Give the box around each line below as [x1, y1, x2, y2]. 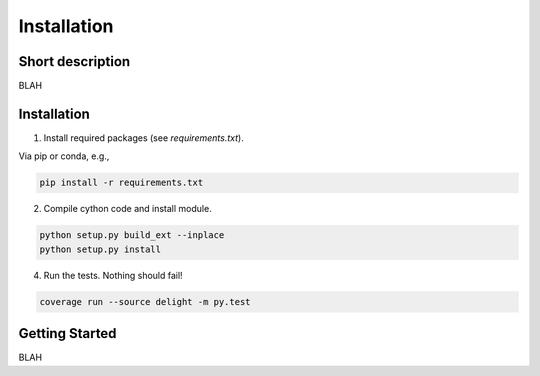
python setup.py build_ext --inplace [39, 230, 225, 241]
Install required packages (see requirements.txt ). [43, 131, 244, 144]
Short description [18, 53, 131, 70]
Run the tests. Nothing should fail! [43, 269, 184, 281]
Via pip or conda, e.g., [18, 150, 110, 162]
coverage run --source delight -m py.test [39, 296, 251, 307]
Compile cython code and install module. [43, 203, 212, 215]
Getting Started [18, 325, 117, 342]
